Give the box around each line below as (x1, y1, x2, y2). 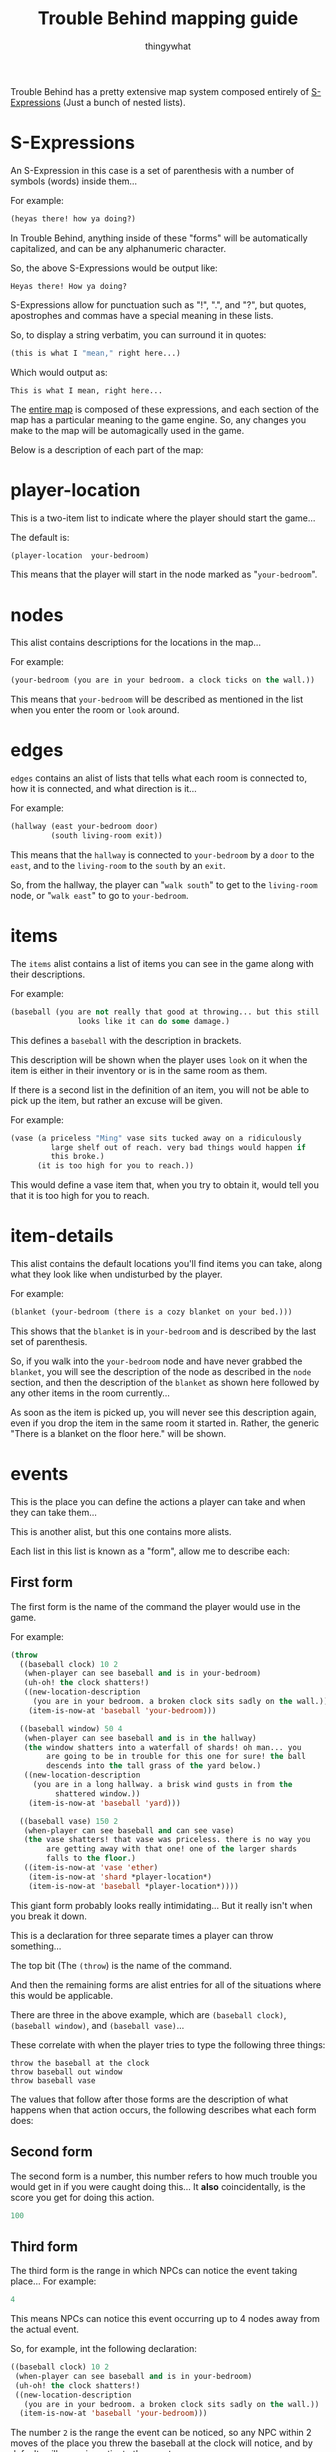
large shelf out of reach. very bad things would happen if (50, 1142, 307, 1152)
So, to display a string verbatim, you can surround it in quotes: (10, 328, 267, 341)
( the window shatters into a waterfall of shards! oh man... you (23, 1742, 302, 1752)
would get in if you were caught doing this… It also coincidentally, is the (10, 2180, 306, 2192)
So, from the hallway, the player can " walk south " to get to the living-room (10, 878, 318, 891)
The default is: (10, 531, 70, 543)
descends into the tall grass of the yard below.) (46, 1761, 262, 1771)
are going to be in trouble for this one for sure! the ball (46, 1752, 307, 1762)
